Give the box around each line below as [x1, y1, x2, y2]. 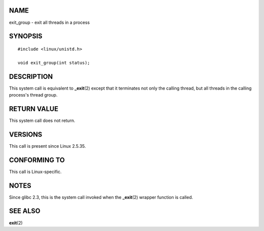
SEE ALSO [9, 207, 41, 215]
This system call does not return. [9, 117, 75, 123]
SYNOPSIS [9, 32, 43, 40]
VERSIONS [9, 130, 43, 138]
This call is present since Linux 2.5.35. [9, 143, 86, 149]
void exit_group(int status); [18, 60, 90, 65]
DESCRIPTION [9, 72, 53, 80]
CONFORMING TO [9, 156, 65, 164]
